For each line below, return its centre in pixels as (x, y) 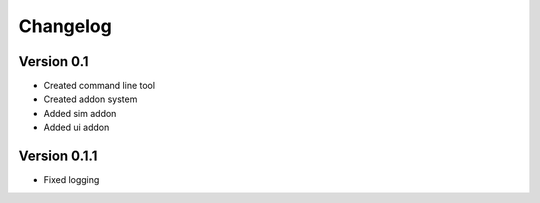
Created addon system (90, 99)
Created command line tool (99, 86)
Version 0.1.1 (58, 156)
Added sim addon (80, 113)
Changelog (65, 26)
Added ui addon (76, 127)
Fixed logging (71, 180)
